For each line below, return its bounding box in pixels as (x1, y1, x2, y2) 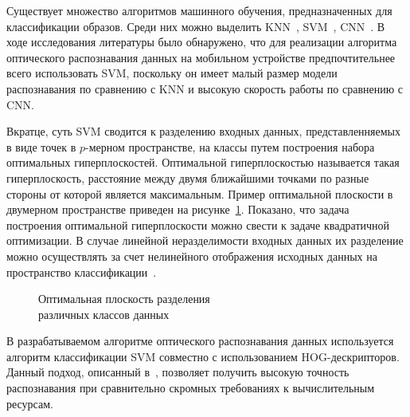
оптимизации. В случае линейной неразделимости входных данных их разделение (6, 232, 404, 249)
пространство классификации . (6, 263, 157, 280)
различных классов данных (38, 305, 170, 322)
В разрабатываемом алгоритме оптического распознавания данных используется (6, 332, 394, 349)
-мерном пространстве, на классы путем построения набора (84, 138, 375, 155)
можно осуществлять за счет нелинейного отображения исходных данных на (6, 247, 377, 264)
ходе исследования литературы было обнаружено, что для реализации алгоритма (6, 33, 397, 50)
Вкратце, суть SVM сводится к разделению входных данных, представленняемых (6, 123, 401, 140)
